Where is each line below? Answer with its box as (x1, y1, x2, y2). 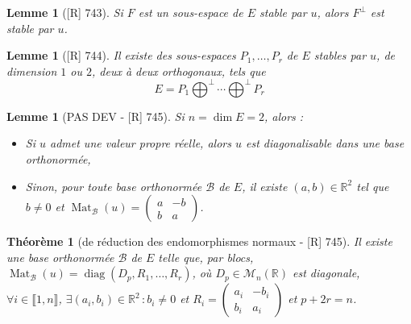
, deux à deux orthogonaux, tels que (91, 62, 266, 79)
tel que (356, 177, 389, 194)
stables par (313, 47, 367, 64)
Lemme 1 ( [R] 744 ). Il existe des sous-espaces (6, 47, 236, 64)
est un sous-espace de (138, 4, 243, 20)
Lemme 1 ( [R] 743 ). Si (6, 4, 123, 20)
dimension (6, 62, 57, 79)
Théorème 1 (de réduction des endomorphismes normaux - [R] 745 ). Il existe (6, 233, 392, 250)
